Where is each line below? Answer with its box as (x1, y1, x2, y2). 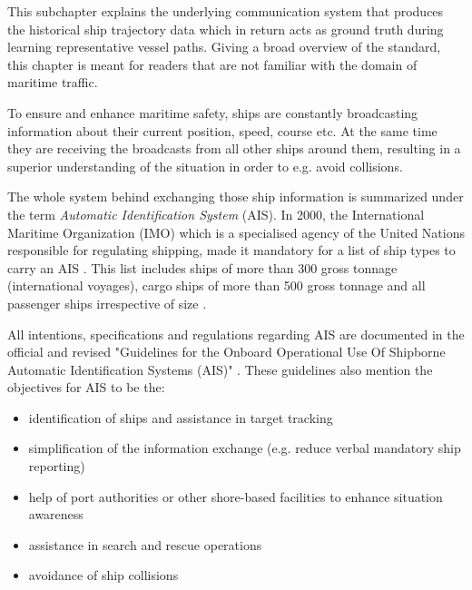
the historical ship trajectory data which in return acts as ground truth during (7, 19, 444, 38)
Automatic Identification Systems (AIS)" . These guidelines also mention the (7, 359, 433, 379)
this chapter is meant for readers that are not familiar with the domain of (7, 54, 418, 74)
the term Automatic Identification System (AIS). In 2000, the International (7, 204, 425, 223)
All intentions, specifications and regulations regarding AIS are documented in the (7, 324, 465, 343)
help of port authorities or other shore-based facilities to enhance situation (28, 487, 443, 506)
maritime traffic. (7, 73, 98, 92)
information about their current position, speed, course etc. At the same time (7, 121, 438, 140)
